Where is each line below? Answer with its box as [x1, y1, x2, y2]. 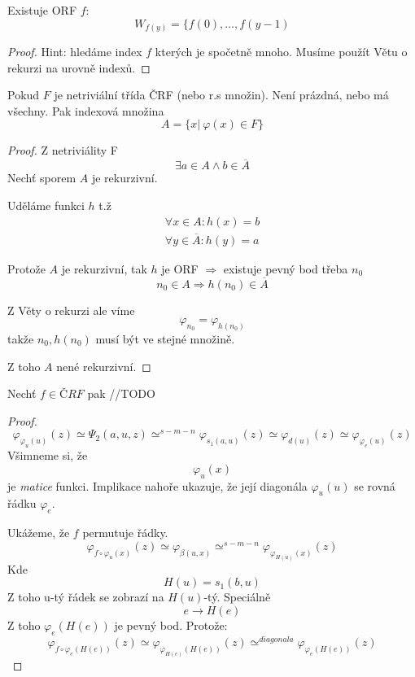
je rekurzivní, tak [61, 260, 147, 277]
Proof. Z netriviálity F [7, 142, 118, 159]
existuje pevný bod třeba [223, 260, 348, 277]
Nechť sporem [7, 169, 76, 186]
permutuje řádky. [82, 524, 168, 541]
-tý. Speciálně [203, 588, 271, 605]
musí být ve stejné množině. [95, 330, 235, 347]
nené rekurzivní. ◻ [56, 357, 151, 374]
